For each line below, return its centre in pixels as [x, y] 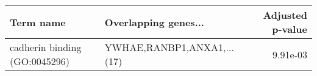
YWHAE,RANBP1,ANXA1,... [169, 47]
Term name [38, 22]
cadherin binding [46, 47]
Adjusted [285, 15]
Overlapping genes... [154, 22]
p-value [290, 29]
